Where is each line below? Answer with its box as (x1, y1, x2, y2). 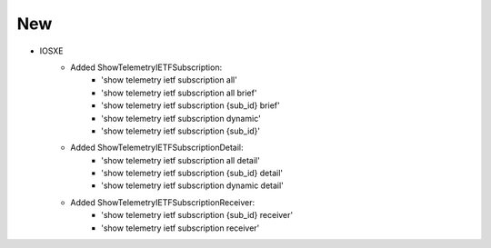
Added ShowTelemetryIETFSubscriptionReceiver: (70, 196, 255, 208)
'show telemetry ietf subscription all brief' (101, 87, 257, 98)
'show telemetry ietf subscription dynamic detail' (101, 180, 284, 191)
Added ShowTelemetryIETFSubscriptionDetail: (70, 142, 245, 154)
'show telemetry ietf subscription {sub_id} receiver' (101, 210, 294, 221)
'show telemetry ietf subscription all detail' (101, 154, 261, 165)
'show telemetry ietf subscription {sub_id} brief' (101, 100, 281, 111)
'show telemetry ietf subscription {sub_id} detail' (101, 168, 284, 179)
